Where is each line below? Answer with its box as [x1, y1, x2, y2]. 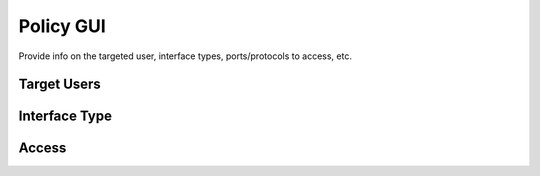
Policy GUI [18, 15, 107, 37]
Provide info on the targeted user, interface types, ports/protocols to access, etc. [18, 50, 352, 62]
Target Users [18, 76, 102, 93]
